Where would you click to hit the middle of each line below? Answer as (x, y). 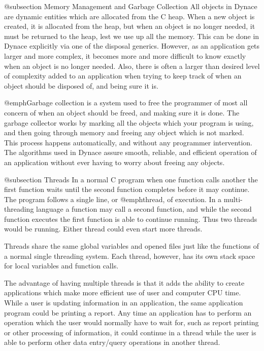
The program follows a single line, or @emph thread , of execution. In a (113, 199)
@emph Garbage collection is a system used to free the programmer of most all (126, 103)
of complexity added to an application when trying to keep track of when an (123, 76)
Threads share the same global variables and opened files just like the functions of (131, 246)
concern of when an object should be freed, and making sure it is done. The (122, 112)
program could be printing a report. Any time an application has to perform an (128, 312)
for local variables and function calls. (61, 266)
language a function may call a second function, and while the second (144, 209)
